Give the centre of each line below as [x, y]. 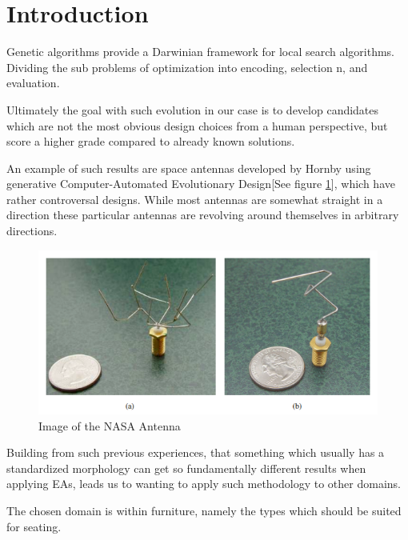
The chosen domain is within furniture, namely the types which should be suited [204, 510]
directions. [32, 231]
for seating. [34, 526]
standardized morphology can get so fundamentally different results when [186, 468]
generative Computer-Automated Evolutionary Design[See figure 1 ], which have [201, 184]
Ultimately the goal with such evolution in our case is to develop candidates [193, 109]
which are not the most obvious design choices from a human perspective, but [197, 125]
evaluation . [33, 83]
